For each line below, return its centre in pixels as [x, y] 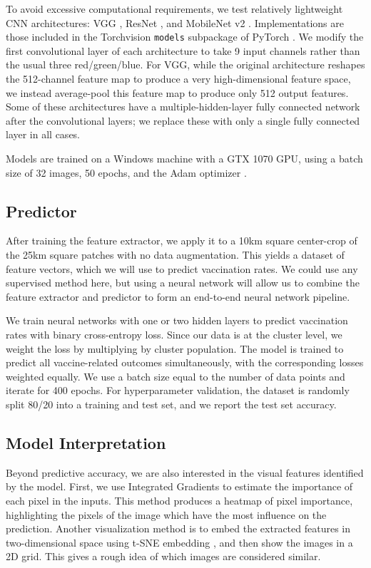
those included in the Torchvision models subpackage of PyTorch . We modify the [185, 37]
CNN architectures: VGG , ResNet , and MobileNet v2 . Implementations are [175, 22]
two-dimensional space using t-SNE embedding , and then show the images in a [179, 542]
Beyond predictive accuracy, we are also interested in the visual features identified [185, 472]
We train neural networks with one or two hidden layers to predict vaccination [177, 320]
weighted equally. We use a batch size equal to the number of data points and [176, 376]
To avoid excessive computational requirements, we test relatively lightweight [174, 9]
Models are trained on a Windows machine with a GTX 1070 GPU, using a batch [184, 158]
